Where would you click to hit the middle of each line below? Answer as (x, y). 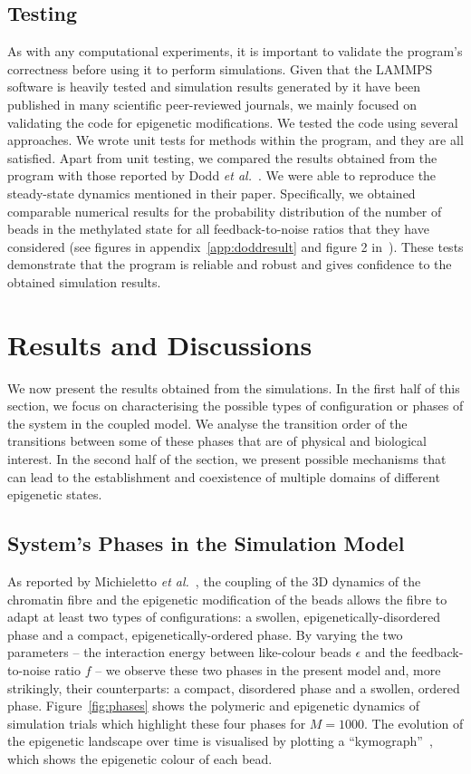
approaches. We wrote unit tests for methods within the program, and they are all (235, 140)
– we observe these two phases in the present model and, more (268, 669)
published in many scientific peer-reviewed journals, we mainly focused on (212, 104)
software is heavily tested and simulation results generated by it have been (214, 87)
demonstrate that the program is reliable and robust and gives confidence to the (230, 264)
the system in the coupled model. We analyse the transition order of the (207, 423)
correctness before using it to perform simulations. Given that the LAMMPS (220, 68)
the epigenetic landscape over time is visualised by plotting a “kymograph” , (220, 741)
